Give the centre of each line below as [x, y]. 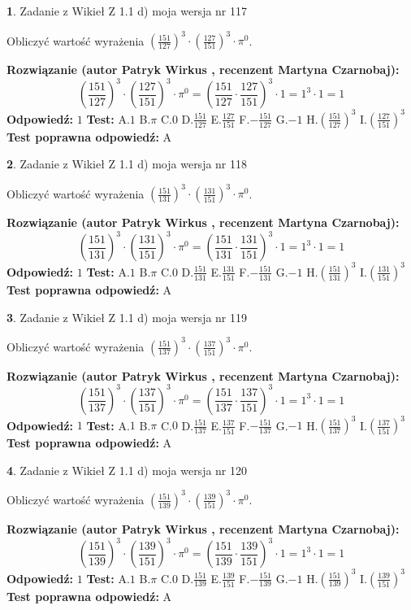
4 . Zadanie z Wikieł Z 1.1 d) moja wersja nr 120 [127, 470]
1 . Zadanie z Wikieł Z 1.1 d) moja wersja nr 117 [127, 11]
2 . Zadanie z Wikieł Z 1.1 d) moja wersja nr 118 [127, 164]
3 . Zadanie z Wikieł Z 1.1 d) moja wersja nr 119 [127, 317]
